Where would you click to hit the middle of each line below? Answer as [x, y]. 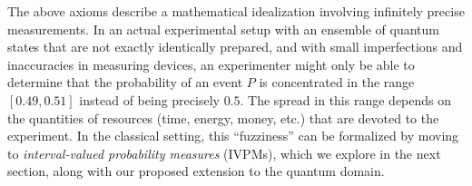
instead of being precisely [149, 99]
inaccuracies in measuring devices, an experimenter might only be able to [211, 64]
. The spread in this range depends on [346, 99]
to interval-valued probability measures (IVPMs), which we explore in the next [224, 153]
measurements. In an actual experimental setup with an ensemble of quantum [223, 29]
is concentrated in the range [337, 82]
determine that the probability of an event [125, 82]
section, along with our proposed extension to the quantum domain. [196, 171]
